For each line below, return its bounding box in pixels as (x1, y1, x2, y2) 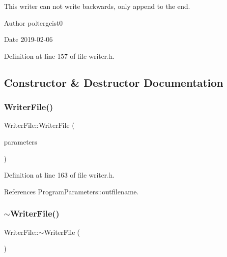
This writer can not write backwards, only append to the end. (4, 1, 190, 11)
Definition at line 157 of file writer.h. (4, 50, 115, 61)
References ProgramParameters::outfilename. (4, 186, 139, 196)
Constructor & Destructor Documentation (4, 74, 224, 90)
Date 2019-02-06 (4, 34, 53, 44)
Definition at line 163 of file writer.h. (4, 170, 115, 180)
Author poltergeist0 (4, 17, 63, 28)
